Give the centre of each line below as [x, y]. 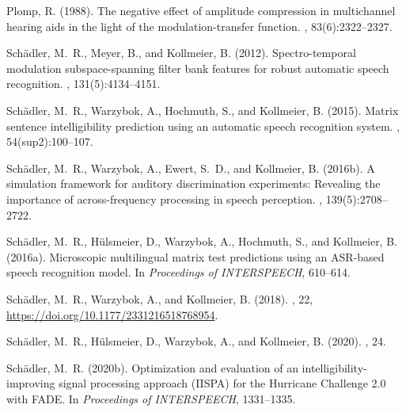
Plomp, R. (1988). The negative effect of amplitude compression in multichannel [201, 10]
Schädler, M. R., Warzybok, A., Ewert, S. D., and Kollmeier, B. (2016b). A [191, 168]
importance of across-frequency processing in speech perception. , [165, 198]
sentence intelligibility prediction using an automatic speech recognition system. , [203, 126]
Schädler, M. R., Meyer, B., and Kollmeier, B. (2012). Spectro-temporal [181, 53]
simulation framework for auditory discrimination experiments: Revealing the [194, 183]
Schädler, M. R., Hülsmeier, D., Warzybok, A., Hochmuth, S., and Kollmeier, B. [202, 241]
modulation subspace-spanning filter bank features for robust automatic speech [198, 68]
